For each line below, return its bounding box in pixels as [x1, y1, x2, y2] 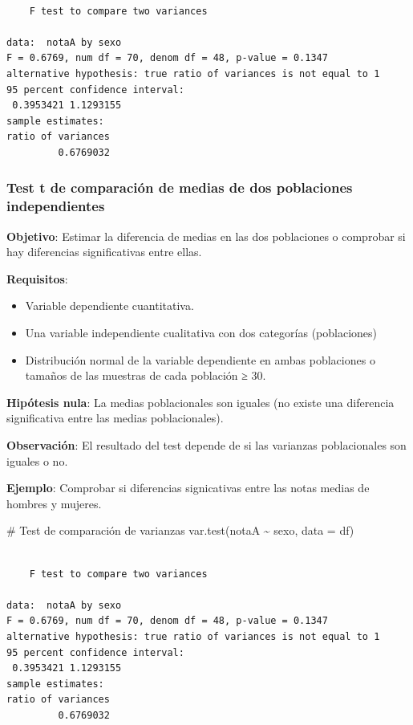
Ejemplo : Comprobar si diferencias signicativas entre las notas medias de [6, 479, 370, 496]
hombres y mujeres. [6, 495, 102, 511]
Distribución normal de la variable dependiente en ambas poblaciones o [25, 351, 375, 368]
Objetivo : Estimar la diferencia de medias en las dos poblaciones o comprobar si [6, 227, 406, 244]
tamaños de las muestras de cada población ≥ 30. [25, 367, 266, 384]
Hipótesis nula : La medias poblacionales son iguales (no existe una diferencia [6, 393, 395, 410]
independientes [6, 196, 105, 216]
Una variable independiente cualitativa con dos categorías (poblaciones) [25, 324, 378, 341]
